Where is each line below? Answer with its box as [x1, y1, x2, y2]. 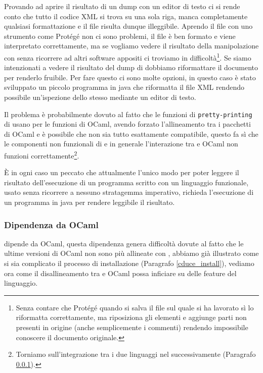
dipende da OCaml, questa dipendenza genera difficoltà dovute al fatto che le [4, 238, 244, 248]
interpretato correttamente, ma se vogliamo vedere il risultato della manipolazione [4, 40, 259, 51]
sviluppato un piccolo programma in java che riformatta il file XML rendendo [4, 82, 244, 92]
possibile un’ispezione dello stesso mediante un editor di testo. [4, 92, 196, 102]
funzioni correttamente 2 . [4, 149, 79, 161]
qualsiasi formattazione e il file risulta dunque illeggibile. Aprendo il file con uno [4, 21, 253, 31]
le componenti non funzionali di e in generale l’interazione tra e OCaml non [4, 138, 238, 149]
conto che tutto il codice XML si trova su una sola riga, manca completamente [4, 11, 248, 21]
